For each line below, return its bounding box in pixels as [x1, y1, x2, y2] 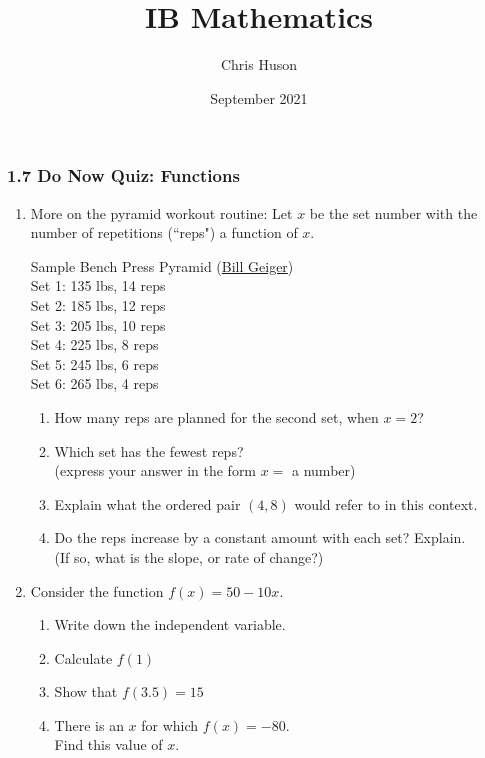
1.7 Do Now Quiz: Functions [7, 163, 240, 188]
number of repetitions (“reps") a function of [30, 222, 298, 243]
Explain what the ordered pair [54, 493, 241, 514]
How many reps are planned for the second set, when [54, 406, 379, 427]
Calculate [54, 647, 113, 668]
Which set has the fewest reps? [54, 440, 244, 461]
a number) [292, 460, 356, 481]
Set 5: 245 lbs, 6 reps [30, 353, 159, 374]
